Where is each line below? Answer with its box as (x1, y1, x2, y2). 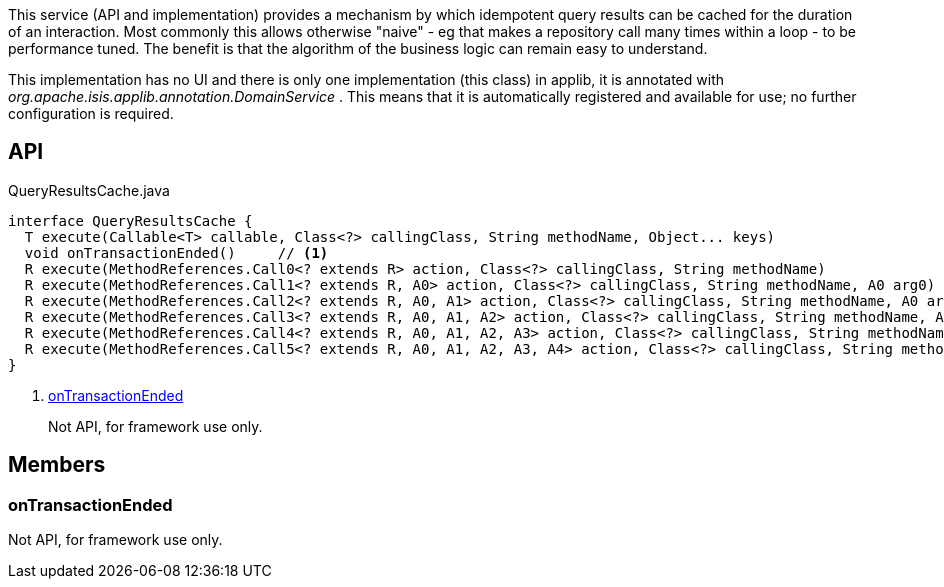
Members (8, 452, 106, 478)
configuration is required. (8, 105, 174, 122)
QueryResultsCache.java (8, 181, 170, 199)
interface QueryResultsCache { (8, 212, 253, 229)
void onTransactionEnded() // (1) (24, 244, 329, 261)
